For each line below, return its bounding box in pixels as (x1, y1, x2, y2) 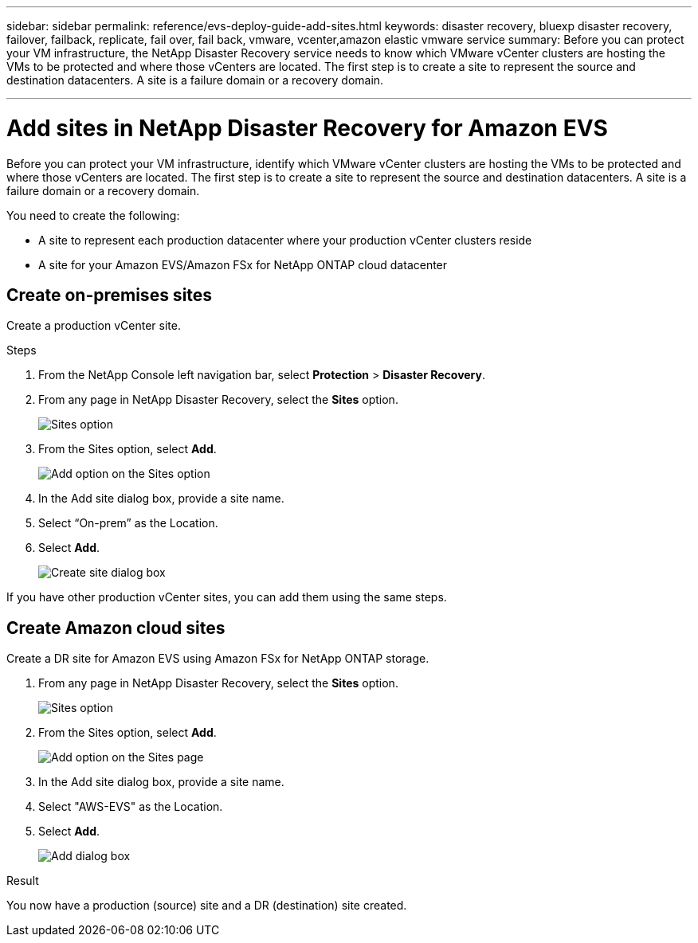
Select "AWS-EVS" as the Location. (38, 800, 223, 814)
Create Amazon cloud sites (6, 617, 225, 638)
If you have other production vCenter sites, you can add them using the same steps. (6, 590, 447, 605)
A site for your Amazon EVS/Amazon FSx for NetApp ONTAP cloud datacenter (38, 257, 448, 272)
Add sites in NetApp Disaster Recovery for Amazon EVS (6, 114, 608, 142)
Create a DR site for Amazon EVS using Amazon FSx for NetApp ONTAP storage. (6, 651, 429, 666)
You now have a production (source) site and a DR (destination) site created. (6, 898, 407, 913)
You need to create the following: (6, 208, 180, 222)
